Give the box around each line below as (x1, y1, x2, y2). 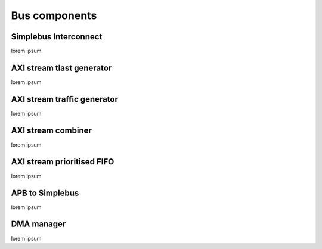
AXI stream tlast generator (11, 63, 112, 73)
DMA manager (11, 219, 66, 229)
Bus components (11, 9, 97, 22)
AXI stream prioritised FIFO (11, 157, 114, 167)
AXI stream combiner (11, 125, 92, 135)
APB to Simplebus (11, 188, 79, 198)
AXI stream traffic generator (11, 94, 119, 104)
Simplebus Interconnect (11, 32, 103, 42)
